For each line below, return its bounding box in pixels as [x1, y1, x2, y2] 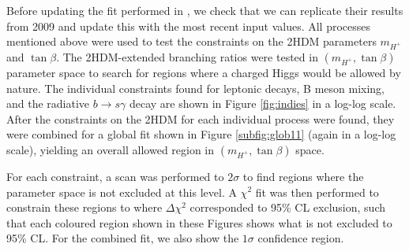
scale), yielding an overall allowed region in [6, 141, 215, 157]
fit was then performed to [255, 183, 379, 200]
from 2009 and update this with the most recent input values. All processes [6, 17, 371, 34]
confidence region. [257, 230, 344, 246]
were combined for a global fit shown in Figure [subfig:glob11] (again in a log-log [6, 126, 396, 142]
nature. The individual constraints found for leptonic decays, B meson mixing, [6, 79, 385, 96]
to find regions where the [242, 168, 364, 184]
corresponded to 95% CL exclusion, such [189, 199, 386, 216]
